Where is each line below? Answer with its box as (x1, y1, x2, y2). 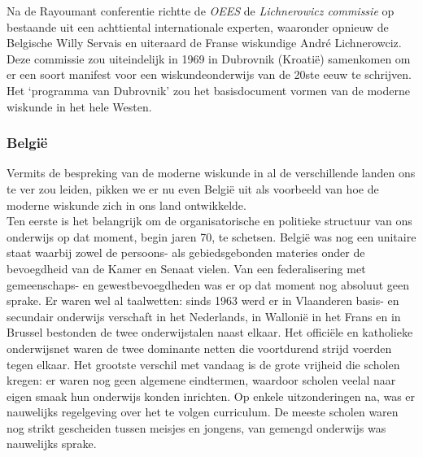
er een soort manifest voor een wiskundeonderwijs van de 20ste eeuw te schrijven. (7, 66, 412, 83)
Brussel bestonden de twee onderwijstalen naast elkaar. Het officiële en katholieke (7, 324, 413, 341)
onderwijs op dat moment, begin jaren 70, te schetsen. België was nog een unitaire (7, 228, 416, 245)
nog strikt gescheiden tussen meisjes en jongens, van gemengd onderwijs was (7, 419, 386, 436)
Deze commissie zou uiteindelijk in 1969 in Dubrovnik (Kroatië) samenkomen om (7, 50, 411, 67)
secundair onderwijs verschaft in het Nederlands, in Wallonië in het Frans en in (7, 307, 401, 324)
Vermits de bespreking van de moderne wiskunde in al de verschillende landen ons (7, 164, 416, 181)
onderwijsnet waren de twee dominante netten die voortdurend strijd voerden (7, 339, 392, 356)
